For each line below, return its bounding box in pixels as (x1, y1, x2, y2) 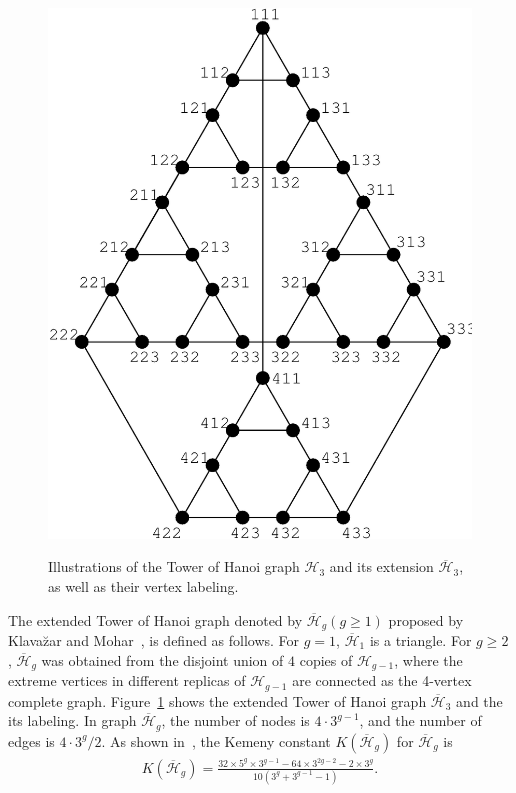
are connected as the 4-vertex (292, 670, 472, 691)
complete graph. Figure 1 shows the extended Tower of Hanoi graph (8, 690, 427, 711)
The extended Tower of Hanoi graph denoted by (8, 609, 303, 630)
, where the (394, 649, 463, 670)
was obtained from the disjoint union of (41, 649, 284, 670)
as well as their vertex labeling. (48, 575, 239, 596)
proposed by (388, 609, 464, 630)
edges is (8, 730, 55, 751)
